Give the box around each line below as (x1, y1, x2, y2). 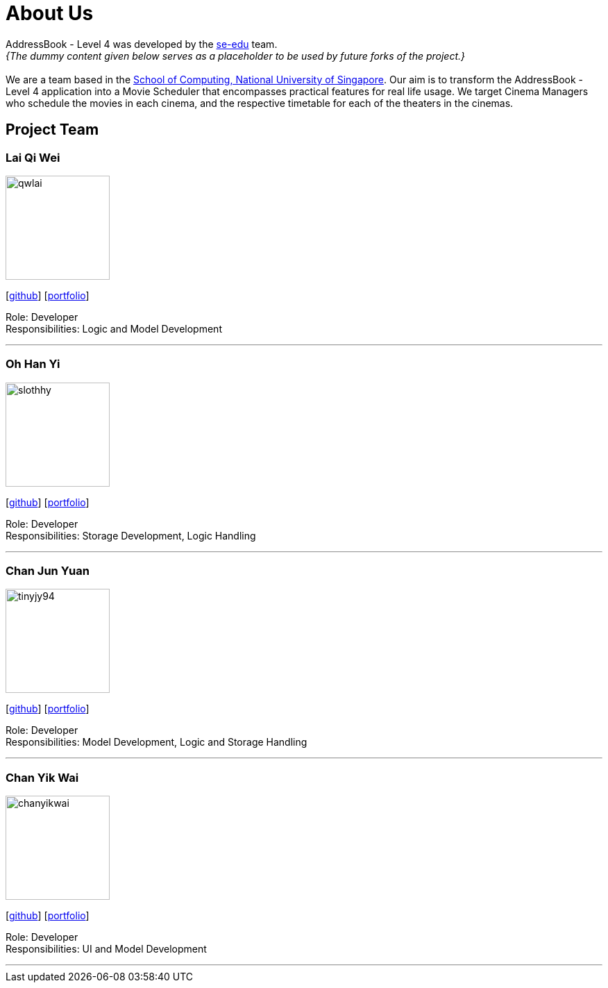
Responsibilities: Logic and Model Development (6, 322, 222, 335)
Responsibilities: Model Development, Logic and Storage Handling (6, 736, 307, 748)
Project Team (6, 121, 99, 139)
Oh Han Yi (6, 357, 60, 371)
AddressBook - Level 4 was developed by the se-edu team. (6, 37, 278, 50)
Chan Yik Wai (6, 770, 79, 785)
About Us (6, 1, 94, 25)
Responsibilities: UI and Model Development (6, 943, 207, 955)
